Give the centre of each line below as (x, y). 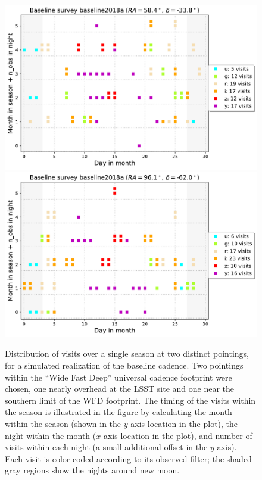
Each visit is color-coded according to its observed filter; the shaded (128, 458)
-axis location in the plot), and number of (177, 435)
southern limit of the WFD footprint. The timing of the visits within (130, 400)
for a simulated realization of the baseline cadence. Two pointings (124, 365)
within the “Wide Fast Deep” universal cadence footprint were (118, 377)
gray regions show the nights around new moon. (92, 470)
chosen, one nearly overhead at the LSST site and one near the (120, 389)
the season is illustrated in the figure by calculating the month (118, 412)
